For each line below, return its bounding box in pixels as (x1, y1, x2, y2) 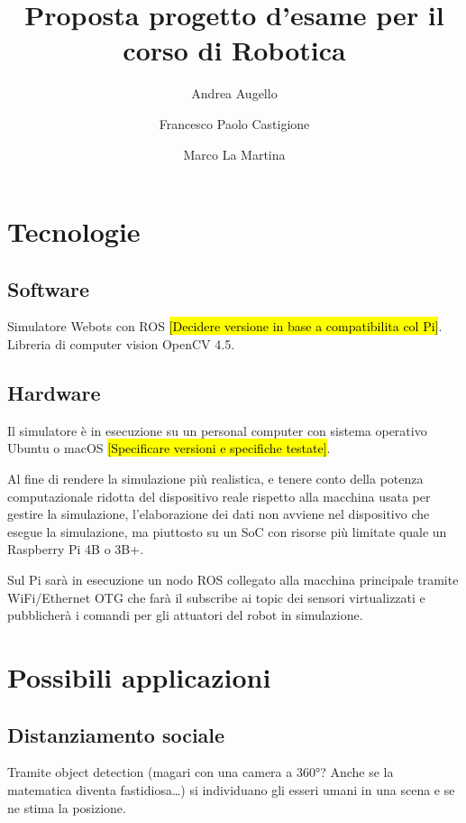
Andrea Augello (191, 84, 278, 103)
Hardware (7, 379, 101, 407)
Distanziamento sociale (7, 720, 225, 748)
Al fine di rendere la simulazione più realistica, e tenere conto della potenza (7, 469, 424, 488)
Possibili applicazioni (7, 659, 271, 695)
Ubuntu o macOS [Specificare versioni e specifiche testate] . (7, 439, 331, 458)
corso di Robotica (123, 32, 346, 69)
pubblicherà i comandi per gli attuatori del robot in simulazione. (7, 606, 363, 624)
